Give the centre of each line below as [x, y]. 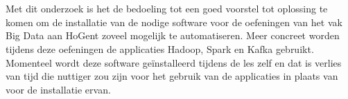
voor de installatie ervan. [58, 89]
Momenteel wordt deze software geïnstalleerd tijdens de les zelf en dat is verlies [174, 62]
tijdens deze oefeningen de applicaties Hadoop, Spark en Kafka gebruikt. [160, 48]
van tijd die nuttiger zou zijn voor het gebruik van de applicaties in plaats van [172, 76]
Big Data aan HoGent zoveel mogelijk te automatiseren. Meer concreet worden [173, 35]
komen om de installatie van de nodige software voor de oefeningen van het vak [174, 22]
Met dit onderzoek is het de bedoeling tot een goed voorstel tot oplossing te [167, 9]
